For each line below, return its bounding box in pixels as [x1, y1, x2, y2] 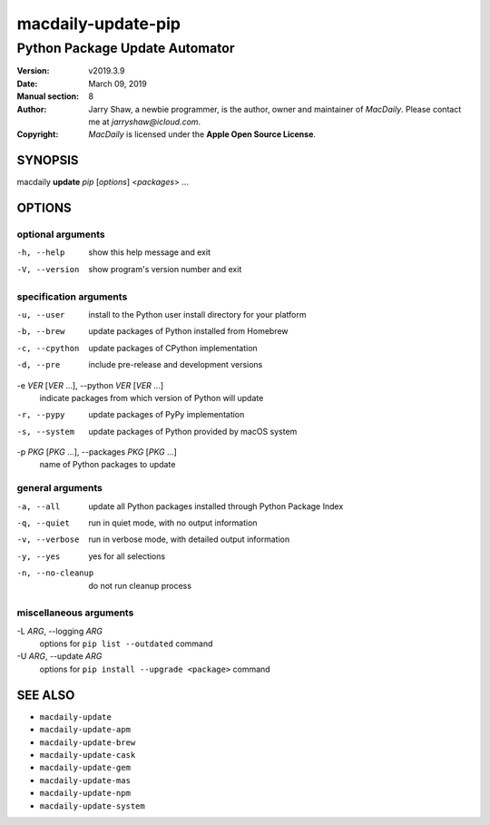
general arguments [16, 482, 103, 495]
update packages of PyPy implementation [88, 409, 245, 420]
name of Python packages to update [39, 459, 176, 470]
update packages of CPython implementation [88, 342, 258, 353]
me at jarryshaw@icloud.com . [88, 116, 201, 127]
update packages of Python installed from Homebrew [88, 326, 289, 337]
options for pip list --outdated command [39, 638, 213, 649]
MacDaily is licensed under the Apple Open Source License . [88, 129, 317, 140]
